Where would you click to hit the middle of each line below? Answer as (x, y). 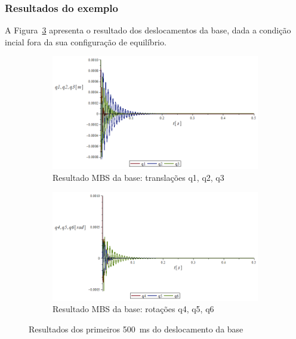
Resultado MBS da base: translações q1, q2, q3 (138, 177)
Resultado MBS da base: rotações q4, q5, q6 (133, 309)
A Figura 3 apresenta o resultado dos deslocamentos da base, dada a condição (148, 30)
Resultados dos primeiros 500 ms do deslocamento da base (136, 329)
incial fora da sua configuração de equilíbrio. (86, 41)
